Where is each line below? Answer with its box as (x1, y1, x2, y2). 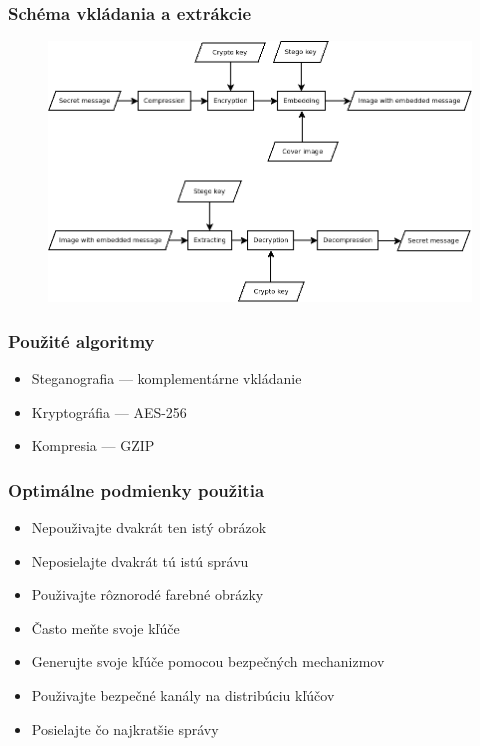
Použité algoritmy (8, 328, 155, 353)
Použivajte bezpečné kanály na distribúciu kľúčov (31, 685, 335, 706)
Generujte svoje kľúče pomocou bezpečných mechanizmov (31, 651, 385, 672)
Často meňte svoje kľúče (31, 617, 180, 638)
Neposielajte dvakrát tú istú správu (31, 550, 249, 571)
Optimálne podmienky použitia (8, 477, 265, 502)
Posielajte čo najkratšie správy (31, 718, 219, 739)
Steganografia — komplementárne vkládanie (31, 368, 302, 389)
